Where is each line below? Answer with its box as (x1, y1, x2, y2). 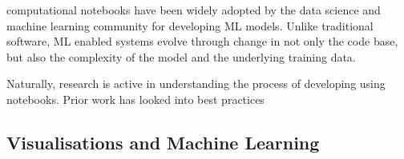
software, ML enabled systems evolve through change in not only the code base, (6, 33, 398, 50)
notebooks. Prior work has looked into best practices (6, 90, 265, 107)
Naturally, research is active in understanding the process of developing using (6, 75, 386, 92)
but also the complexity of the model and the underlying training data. (6, 48, 356, 65)
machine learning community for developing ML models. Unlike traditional (6, 17, 374, 34)
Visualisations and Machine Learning (6, 129, 320, 154)
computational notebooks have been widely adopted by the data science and (6, 2, 381, 18)
